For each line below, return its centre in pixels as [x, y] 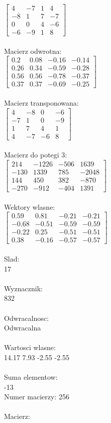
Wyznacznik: [24, 288]
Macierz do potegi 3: [36, 155]
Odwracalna [23, 328]
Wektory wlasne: [30, 206]
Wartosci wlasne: [30, 347]
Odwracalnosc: [26, 318]
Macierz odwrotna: [33, 51]
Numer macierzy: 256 [37, 397]
